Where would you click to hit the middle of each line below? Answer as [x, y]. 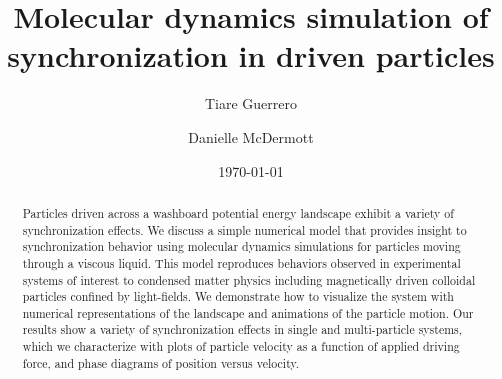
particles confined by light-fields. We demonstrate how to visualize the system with [238, 296]
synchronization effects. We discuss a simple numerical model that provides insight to [244, 229]
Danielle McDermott [251, 136]
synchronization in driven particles [251, 55]
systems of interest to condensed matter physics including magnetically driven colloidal [249, 279]
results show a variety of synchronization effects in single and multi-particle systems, [242, 329]
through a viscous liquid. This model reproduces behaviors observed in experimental [241, 262]
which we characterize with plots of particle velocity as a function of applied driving [241, 346]
